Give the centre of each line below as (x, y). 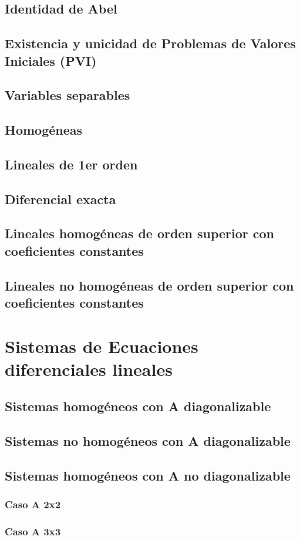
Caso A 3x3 (33, 531)
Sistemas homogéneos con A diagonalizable (138, 406)
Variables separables (68, 95)
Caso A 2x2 (33, 504)
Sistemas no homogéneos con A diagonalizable (148, 441)
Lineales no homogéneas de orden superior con (149, 285)
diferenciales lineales (89, 369)
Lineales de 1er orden (71, 164)
